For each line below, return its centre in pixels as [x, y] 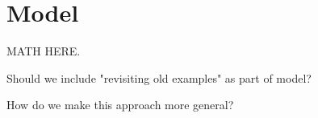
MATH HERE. [44, 51]
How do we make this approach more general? [120, 105]
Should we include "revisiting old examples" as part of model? [159, 77]
